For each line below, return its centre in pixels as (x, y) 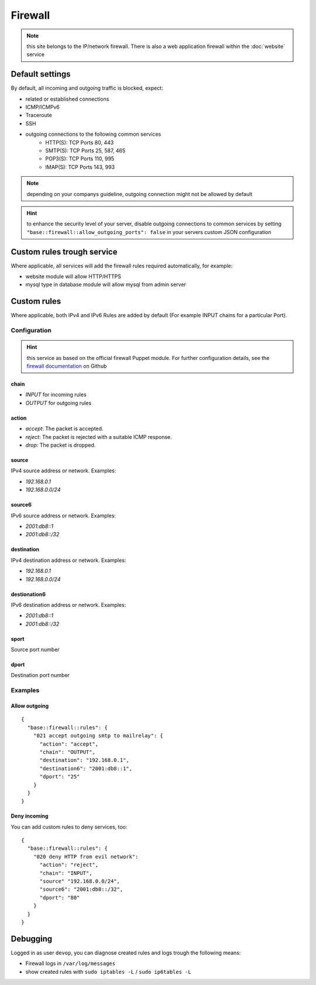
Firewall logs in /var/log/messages (71, 963)
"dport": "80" (60, 898)
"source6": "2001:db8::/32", (81, 889)
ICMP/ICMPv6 (42, 107)
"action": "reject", (69, 865)
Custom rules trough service (64, 252)
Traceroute (39, 115)
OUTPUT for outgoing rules (59, 403)
